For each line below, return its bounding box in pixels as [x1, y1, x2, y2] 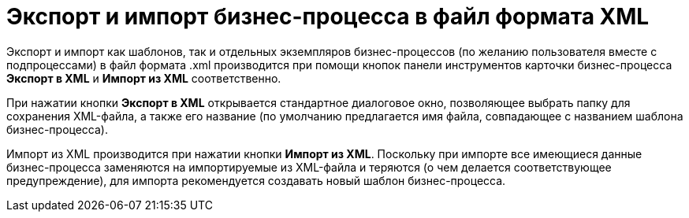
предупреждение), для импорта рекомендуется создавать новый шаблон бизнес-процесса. [6, 173, 506, 187]
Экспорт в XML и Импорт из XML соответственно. [6, 71, 281, 85]
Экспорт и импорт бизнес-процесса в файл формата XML [6, 3, 650, 30]
